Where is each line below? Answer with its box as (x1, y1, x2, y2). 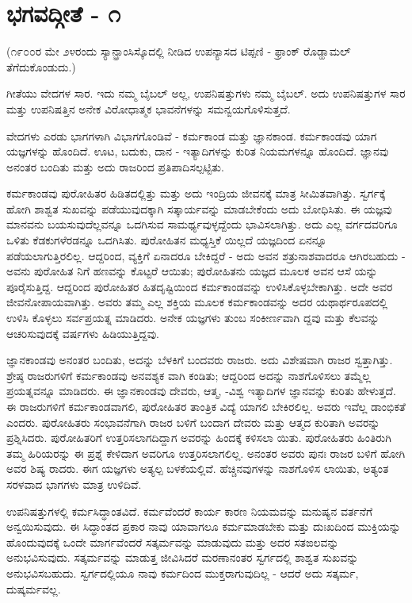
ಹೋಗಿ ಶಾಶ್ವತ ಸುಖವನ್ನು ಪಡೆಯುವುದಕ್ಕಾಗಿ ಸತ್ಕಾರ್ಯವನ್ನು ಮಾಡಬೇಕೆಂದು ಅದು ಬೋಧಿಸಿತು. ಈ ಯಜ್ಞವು (6, 200, 392, 217)
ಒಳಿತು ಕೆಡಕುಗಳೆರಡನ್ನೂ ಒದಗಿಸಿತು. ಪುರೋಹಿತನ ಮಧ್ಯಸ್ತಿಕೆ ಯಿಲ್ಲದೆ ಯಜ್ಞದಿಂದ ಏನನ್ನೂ (6, 232, 327, 248)
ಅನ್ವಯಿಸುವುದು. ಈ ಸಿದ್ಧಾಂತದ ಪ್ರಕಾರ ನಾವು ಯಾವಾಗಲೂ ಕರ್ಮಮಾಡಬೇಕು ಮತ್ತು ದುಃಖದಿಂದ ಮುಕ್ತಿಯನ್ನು (6, 518, 401, 535)
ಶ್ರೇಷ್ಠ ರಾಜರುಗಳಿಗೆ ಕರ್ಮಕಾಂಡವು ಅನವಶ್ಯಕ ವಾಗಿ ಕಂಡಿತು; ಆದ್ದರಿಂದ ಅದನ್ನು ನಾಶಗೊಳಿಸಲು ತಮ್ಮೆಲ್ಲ (6, 367, 371, 383)
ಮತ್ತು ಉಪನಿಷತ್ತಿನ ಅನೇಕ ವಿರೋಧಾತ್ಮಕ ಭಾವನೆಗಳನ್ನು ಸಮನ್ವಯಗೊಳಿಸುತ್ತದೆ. (6, 100, 291, 117)
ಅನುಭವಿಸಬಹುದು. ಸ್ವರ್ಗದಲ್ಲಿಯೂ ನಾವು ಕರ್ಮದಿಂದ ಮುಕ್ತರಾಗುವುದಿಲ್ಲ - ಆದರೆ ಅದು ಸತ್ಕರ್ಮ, (6, 564, 359, 581)
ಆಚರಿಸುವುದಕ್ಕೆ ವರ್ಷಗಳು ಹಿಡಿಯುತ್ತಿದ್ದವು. (6, 325, 159, 341)
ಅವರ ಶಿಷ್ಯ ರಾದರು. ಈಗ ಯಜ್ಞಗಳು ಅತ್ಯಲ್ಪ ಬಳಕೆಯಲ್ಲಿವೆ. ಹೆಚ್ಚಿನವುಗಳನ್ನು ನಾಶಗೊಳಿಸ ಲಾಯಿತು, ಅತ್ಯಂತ (6, 460, 389, 477)
